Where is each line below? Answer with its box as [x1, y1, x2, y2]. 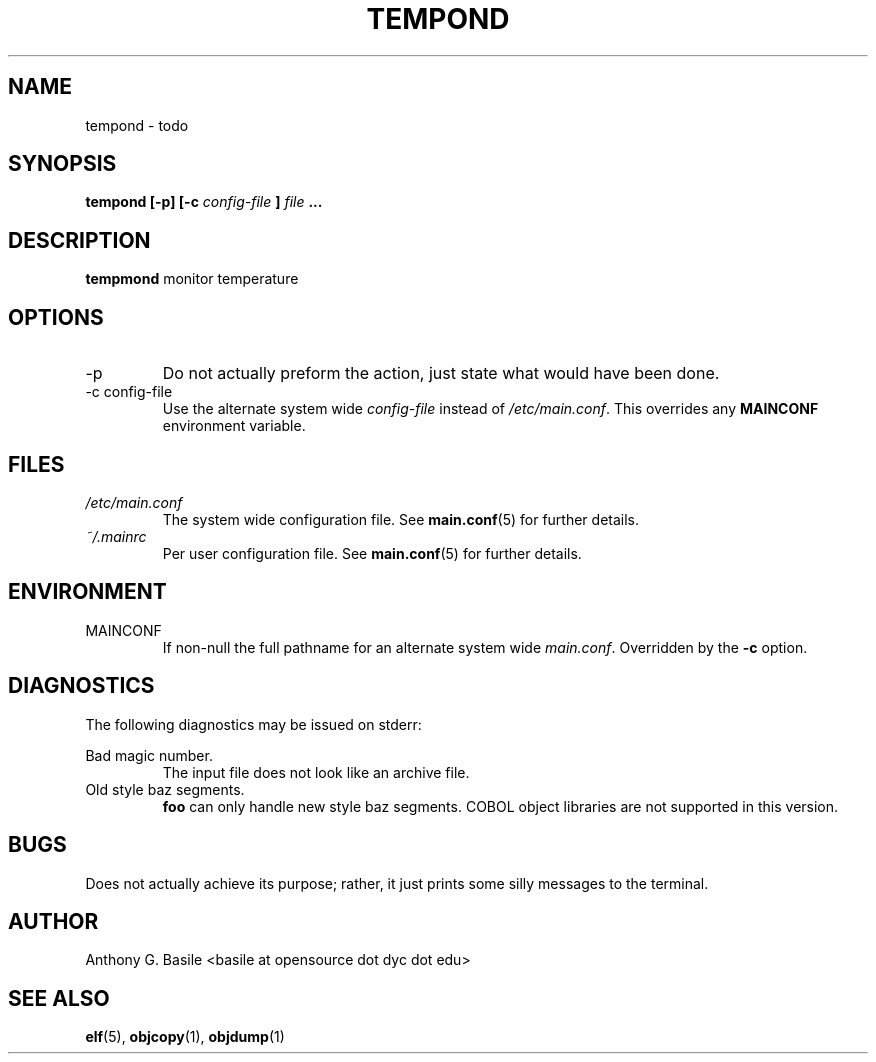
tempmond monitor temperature [85, 270, 299, 288]
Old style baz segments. [85, 780, 245, 798]
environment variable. [162, 417, 306, 435]
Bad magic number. [85, 746, 213, 764]
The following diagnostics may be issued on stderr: [85, 715, 422, 733]
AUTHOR [8, 908, 99, 934]
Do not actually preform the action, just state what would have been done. [162, 363, 720, 384]
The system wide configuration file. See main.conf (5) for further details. [162, 510, 640, 528]
